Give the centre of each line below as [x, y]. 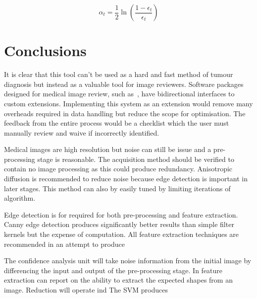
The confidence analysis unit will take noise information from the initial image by [128, 261]
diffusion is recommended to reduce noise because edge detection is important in [126, 179]
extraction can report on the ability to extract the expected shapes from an [118, 280]
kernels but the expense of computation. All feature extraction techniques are [122, 234]
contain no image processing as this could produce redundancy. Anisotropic [118, 169]
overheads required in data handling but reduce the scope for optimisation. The [125, 113]
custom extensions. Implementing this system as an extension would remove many [128, 103]
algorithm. [20, 198]
